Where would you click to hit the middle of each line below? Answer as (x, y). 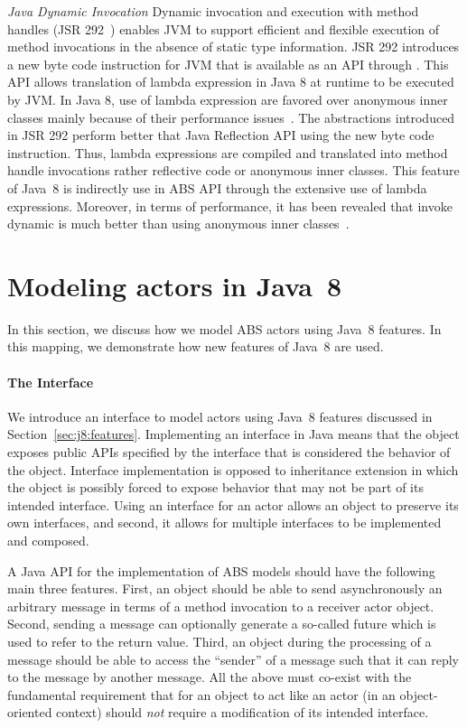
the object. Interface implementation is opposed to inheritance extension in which (233, 469)
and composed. (48, 540)
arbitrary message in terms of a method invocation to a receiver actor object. (221, 606)
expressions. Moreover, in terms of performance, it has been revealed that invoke (230, 205)
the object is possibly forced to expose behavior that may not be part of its (215, 487)
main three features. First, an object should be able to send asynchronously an (225, 588)
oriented (30, 712)
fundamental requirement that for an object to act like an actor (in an (201, 694)
